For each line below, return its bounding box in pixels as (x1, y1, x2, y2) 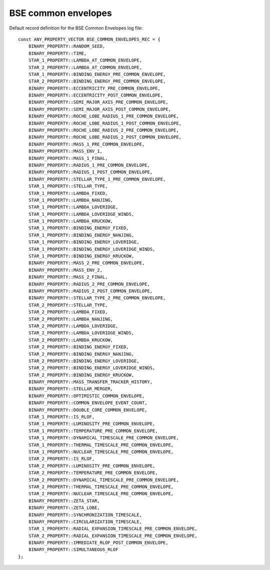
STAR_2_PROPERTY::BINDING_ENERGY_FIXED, (28, 344, 129, 350)
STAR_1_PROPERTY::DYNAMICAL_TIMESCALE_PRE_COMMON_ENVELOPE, (28, 435, 179, 441)
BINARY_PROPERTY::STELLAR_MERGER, (28, 386, 113, 392)
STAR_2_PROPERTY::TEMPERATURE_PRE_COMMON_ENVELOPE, (28, 470, 158, 476)
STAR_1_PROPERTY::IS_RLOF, (28, 414, 95, 420)
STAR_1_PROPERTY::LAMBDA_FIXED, (28, 190, 108, 196)
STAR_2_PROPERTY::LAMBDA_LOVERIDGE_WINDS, (28, 330, 134, 336)
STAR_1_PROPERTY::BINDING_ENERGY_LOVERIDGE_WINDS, (28, 246, 155, 252)
